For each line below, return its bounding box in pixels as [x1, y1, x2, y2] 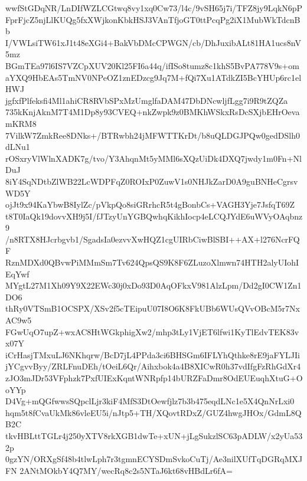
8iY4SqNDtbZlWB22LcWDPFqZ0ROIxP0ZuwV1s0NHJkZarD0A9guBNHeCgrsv [5, 175, 298, 187]
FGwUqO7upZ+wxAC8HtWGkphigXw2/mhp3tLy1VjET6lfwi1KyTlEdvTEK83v [5, 325, 299, 338]
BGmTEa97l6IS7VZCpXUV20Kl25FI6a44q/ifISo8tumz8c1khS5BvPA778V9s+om [5, 59, 299, 71]
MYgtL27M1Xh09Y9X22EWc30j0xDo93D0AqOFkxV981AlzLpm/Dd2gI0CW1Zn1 [5, 279, 302, 292]
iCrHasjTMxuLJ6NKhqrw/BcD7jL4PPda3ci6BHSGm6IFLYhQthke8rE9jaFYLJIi [5, 348, 300, 361]
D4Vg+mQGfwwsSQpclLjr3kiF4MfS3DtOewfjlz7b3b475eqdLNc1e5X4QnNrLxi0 [5, 395, 295, 407]
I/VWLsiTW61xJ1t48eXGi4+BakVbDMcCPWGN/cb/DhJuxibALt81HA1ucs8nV [5, 36, 301, 48]
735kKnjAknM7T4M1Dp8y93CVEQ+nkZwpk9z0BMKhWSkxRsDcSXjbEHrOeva [5, 106, 300, 118]
